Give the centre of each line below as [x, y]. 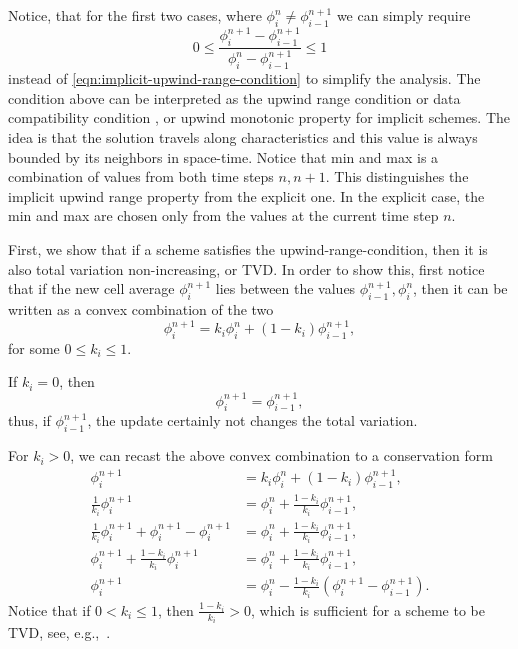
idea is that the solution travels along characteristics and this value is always [243, 137]
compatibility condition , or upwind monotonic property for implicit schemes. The [259, 117]
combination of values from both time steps [141, 176]
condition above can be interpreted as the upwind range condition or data [234, 97]
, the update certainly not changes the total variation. [252, 420]
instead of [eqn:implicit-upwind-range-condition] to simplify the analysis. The [244, 78]
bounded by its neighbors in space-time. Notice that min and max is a [223, 156]
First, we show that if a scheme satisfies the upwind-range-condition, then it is [248, 249]
